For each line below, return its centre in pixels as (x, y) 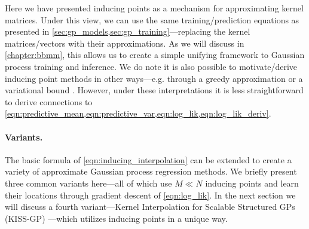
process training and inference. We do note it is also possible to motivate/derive (151, 66)
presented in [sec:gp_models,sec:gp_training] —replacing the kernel (128, 31)
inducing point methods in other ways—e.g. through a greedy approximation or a (154, 78)
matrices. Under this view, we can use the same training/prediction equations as (152, 19)
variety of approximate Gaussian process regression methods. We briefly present (151, 171)
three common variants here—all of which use (88, 183)
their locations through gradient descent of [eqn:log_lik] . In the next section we (150, 195)
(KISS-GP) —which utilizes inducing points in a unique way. (116, 218)
